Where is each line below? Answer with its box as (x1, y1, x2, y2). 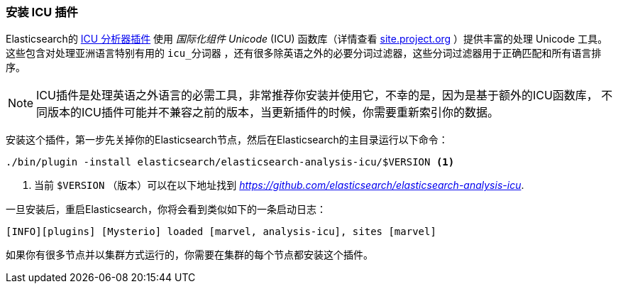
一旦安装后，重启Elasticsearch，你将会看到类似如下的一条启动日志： (6, 203, 326, 216)
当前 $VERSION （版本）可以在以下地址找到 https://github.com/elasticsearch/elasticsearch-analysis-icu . (34, 179, 524, 192)
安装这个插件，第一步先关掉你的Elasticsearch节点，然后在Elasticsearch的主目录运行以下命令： (6, 133, 448, 146)
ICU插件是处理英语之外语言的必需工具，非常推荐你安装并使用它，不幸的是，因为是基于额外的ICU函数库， (36, 88, 598, 103)
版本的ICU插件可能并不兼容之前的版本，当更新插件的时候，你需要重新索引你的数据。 (48, 105, 499, 120)
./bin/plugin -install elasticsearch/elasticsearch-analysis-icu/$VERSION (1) (6, 156, 455, 168)
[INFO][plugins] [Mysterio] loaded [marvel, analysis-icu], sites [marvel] (6, 226, 436, 238)
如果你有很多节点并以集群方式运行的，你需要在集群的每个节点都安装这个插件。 (6, 249, 373, 261)
